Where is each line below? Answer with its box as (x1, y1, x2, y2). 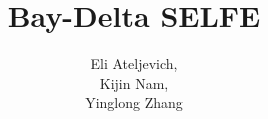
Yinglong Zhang (85, 92, 183, 113)
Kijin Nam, (99, 72, 169, 93)
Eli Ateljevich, (90, 53, 178, 74)
